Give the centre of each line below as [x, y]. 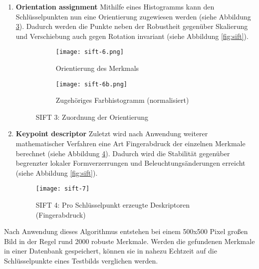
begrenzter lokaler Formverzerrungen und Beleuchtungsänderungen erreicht [130, 163]
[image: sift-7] [63, 189]
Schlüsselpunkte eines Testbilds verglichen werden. [81, 261]
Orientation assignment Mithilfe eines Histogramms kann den [115, 6]
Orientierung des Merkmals [97, 68]
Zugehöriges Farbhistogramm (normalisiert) [122, 100]
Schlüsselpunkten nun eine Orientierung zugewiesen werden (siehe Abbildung [133, 16]
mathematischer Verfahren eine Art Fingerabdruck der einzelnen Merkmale [130, 143]
